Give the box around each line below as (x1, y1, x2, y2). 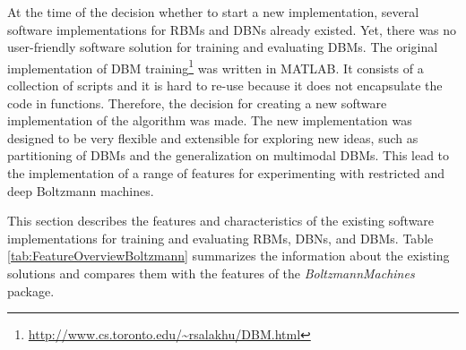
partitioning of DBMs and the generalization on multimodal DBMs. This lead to (7, 146, 450, 165)
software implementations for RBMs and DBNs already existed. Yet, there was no (7, 20, 457, 38)
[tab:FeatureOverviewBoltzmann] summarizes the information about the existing (7, 246, 450, 265)
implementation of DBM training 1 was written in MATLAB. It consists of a (7, 55, 424, 77)
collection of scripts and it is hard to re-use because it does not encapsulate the (7, 76, 443, 95)
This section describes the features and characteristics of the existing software (7, 211, 435, 230)
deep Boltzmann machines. (7, 181, 154, 200)
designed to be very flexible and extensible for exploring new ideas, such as (7, 128, 419, 147)
